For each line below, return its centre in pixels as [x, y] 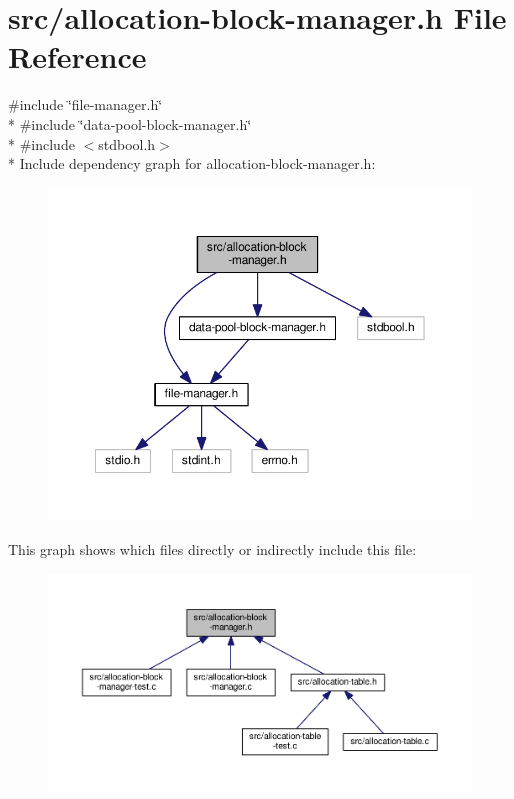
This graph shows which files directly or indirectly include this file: [212, 548]
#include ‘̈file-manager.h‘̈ [85, 104]
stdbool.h [127, 143]
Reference [77, 56]
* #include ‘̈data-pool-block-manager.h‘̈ [130, 123]
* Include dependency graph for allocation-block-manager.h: [192, 163]
